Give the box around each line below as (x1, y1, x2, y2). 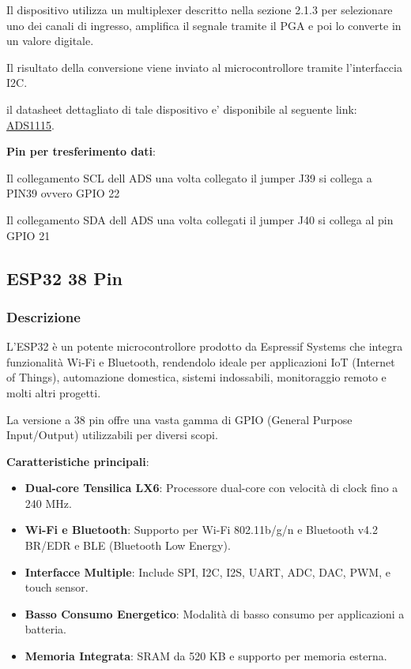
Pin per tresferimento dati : (6, 143, 156, 160)
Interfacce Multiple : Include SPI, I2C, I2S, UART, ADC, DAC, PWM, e (25, 563, 390, 580)
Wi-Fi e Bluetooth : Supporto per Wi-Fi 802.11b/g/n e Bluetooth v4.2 (25, 521, 378, 538)
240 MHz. (25, 494, 72, 511)
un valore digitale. (6, 32, 94, 49)
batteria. (25, 621, 66, 637)
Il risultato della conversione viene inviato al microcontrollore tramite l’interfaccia (6, 58, 402, 75)
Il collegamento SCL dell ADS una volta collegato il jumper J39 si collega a (6, 169, 372, 186)
